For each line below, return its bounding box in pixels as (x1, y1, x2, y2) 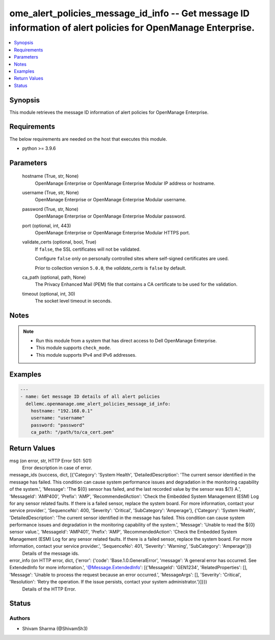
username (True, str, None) (22, 190, 79, 196)
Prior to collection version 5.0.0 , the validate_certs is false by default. (35, 265, 186, 271)
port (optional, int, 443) (22, 222, 71, 229)
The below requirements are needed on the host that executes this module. (9, 136, 168, 142)
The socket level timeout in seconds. (35, 298, 112, 304)
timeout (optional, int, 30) (22, 290, 76, 297)
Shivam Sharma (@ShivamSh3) (22, 625, 88, 631)
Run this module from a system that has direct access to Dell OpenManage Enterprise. (36, 337, 217, 343)
